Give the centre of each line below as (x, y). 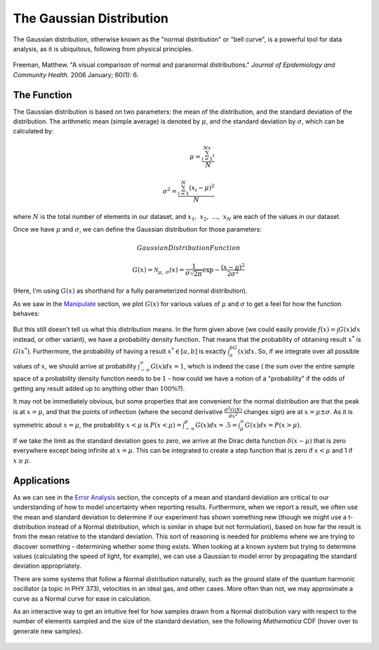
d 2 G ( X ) (233, 409)
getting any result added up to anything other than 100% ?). (99, 388)
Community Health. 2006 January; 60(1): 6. (76, 74)
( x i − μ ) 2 (202, 188)
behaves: (26, 314)
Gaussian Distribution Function (189, 248)
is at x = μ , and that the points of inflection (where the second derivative (118, 412)
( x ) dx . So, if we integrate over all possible (298, 352)
